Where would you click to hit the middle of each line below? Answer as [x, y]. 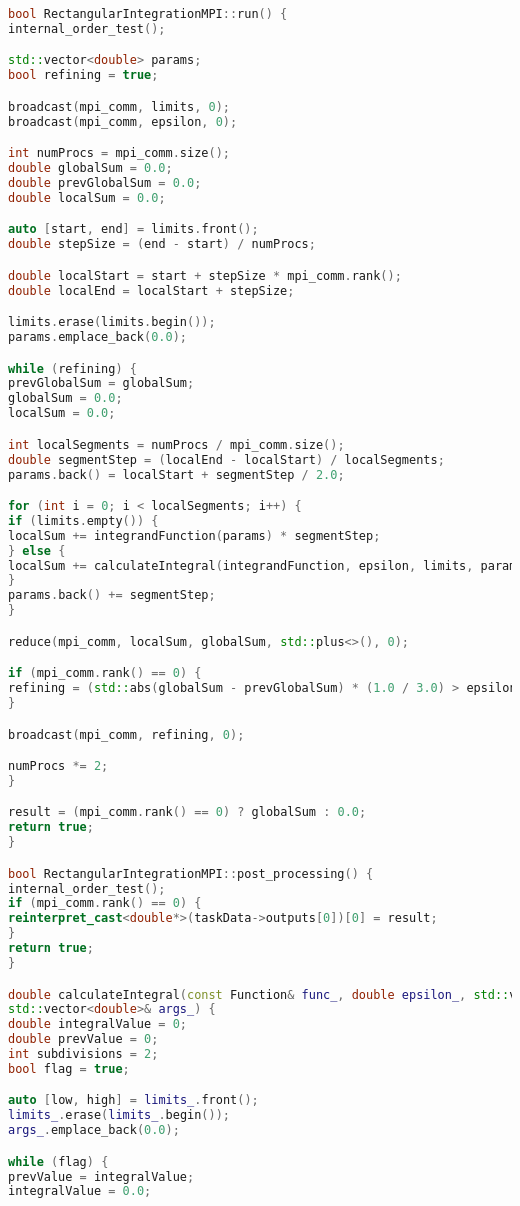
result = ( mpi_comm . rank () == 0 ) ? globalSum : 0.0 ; [187, 812]
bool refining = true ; [83, 75]
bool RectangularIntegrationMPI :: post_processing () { [191, 873]
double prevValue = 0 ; [83, 1039]
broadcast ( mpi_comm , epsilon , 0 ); [123, 121]
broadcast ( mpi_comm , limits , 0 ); [119, 106]
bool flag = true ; [69, 1068]
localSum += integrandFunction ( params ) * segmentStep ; [194, 535]
